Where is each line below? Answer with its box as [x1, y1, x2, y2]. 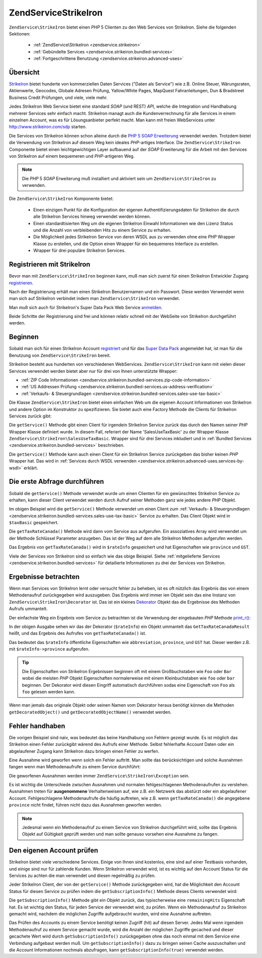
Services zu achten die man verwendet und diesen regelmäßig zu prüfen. [9, 873, 156, 878]
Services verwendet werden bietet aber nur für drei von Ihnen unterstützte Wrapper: [9, 368, 178, 374]
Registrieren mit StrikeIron [9, 260, 91, 269]
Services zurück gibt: [9, 413, 52, 419]
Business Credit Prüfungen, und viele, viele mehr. [9, 95, 108, 100]
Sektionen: [9, 31, 31, 36]
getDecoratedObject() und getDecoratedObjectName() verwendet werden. [9, 709, 172, 715]
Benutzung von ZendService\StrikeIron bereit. [9, 352, 111, 358]
